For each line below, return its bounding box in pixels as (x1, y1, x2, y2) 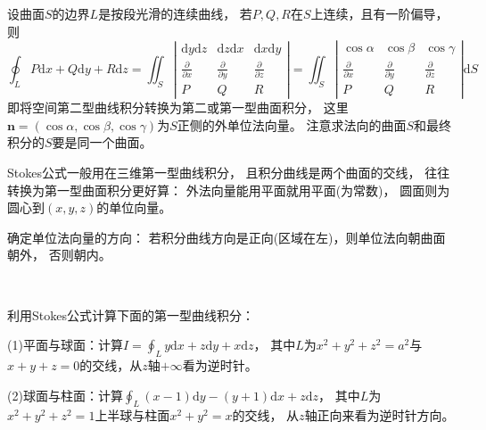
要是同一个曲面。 (52, 133, 152, 152)
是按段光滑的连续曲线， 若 (98, 4, 252, 22)
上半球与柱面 (95, 406, 170, 425)
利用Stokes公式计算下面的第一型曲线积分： (7, 305, 254, 324)
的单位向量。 (96, 198, 172, 217)
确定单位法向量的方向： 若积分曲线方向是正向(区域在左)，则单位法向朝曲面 (7, 227, 446, 246)
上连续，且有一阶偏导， (310, 4, 449, 22)
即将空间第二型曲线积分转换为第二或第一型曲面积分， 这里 (7, 98, 349, 117)
